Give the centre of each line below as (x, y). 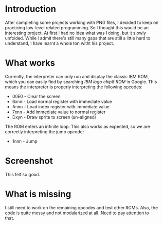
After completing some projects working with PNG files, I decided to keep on (82, 22)
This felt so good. (23, 174)
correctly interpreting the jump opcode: (45, 132)
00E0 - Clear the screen (36, 96)
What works (30, 63)
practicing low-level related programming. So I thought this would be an (77, 27)
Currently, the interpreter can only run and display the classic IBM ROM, (77, 76)
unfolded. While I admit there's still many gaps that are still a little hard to (78, 38)
